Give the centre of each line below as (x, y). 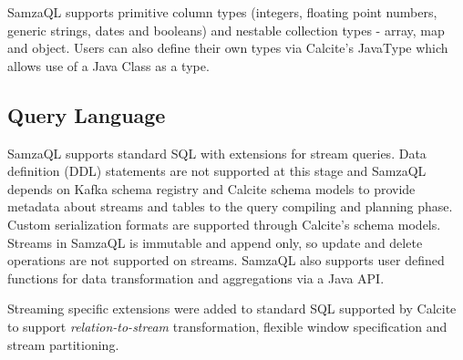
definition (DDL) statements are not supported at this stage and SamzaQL (217, 171)
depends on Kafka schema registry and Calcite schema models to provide (211, 188)
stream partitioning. (63, 344)
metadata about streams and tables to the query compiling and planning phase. (230, 206)
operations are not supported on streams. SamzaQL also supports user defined (226, 260)
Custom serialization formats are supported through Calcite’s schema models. (224, 224)
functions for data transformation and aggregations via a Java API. (196, 278)
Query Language (87, 114)
